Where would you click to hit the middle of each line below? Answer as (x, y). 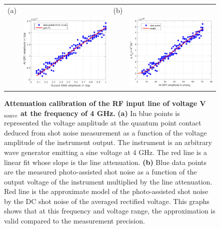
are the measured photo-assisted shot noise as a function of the (100, 172)
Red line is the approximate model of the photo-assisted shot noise (106, 191)
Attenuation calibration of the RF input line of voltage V (105, 103)
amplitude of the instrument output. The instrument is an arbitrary (108, 142)
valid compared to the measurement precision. (74, 221)
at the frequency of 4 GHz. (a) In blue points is (100, 113)
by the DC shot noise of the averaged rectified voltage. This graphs (107, 201)
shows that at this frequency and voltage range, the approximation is (110, 211)
